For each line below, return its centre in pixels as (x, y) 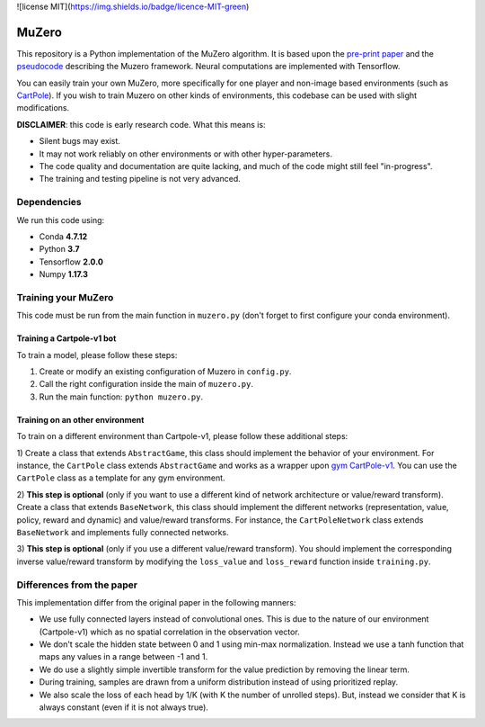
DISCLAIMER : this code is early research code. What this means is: (141, 124)
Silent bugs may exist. (80, 141)
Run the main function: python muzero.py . (121, 397)
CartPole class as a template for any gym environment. (121, 478)
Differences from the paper (77, 585)
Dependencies (49, 202)
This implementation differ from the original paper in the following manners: (156, 602)
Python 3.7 (59, 249)
